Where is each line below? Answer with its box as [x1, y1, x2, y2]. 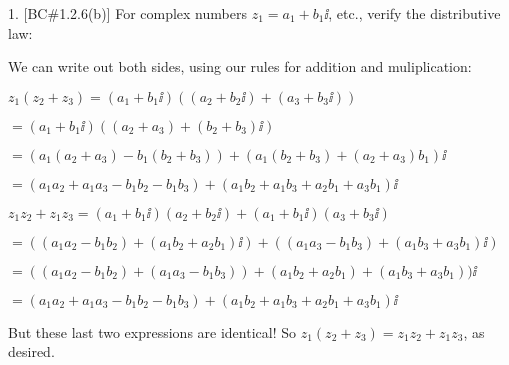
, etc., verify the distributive [328, 3, 501, 23]
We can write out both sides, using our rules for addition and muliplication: [8, 56, 472, 77]
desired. [8, 341, 55, 362]
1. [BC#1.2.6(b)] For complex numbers [8, 3, 247, 23]
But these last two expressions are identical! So [8, 321, 297, 342]
